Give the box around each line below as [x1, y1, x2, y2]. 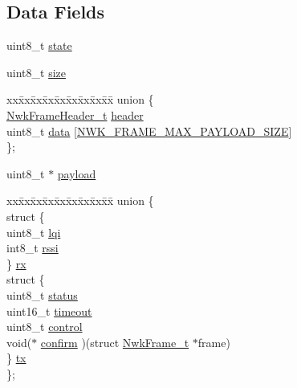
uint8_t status [6, 286, 78, 303]
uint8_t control [6, 318, 83, 335]
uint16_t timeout [6, 302, 92, 319]
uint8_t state [6, 37, 72, 54]
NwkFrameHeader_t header [6, 106, 144, 123]
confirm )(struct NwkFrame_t [40, 333, 189, 350]
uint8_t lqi [6, 223, 61, 240]
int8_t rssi [6, 239, 59, 256]
